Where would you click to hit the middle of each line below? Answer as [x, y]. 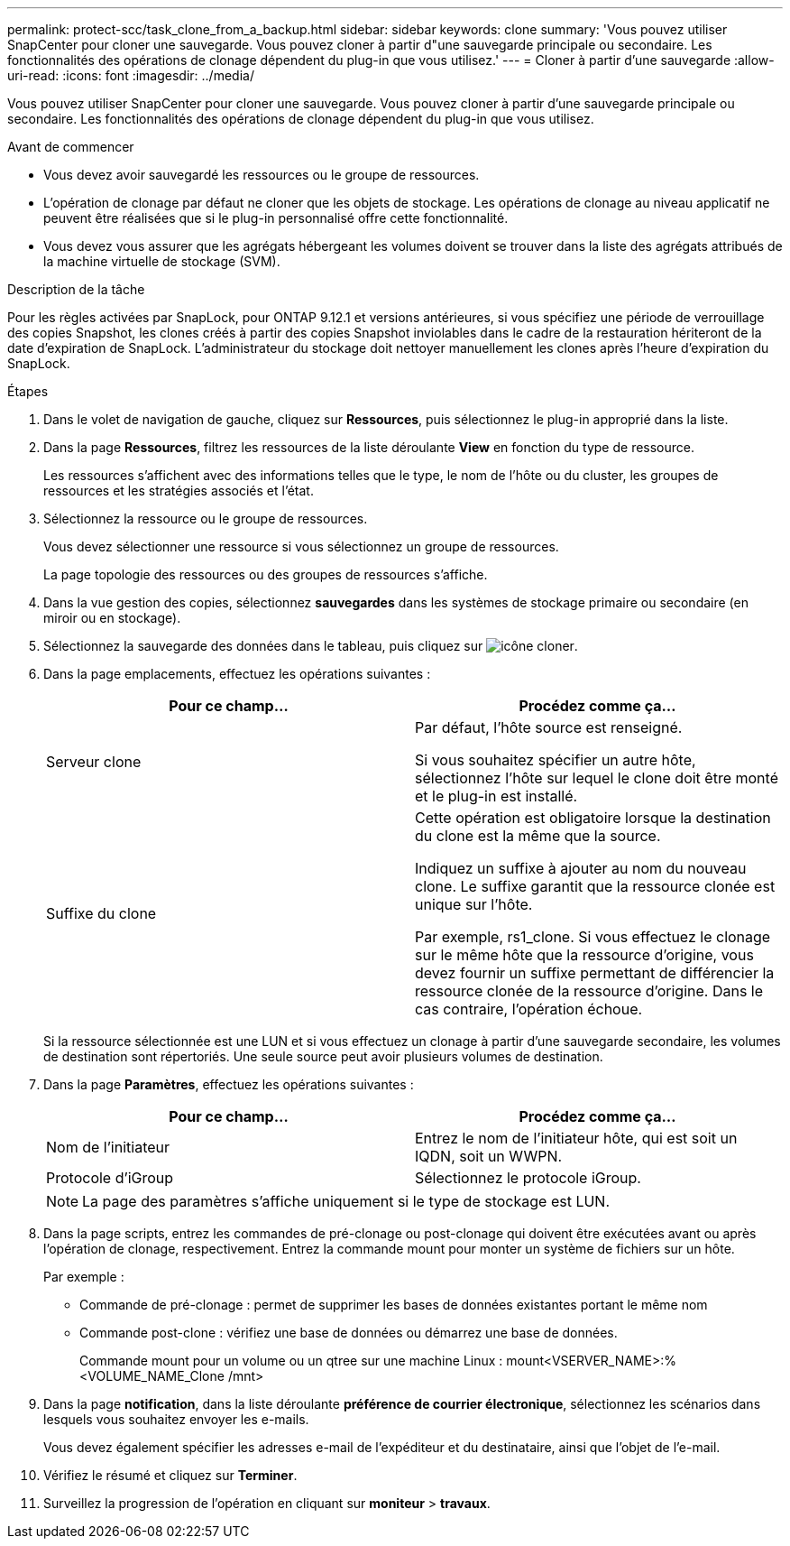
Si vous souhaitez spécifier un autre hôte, [556, 760]
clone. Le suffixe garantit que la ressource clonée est [595, 886]
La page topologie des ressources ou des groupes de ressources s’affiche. [266, 574]
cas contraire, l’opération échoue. [529, 1009]
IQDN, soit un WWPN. [489, 1156]
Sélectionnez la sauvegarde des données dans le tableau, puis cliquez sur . [311, 646]
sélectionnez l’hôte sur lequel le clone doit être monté [597, 778]
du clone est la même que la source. [538, 836]
